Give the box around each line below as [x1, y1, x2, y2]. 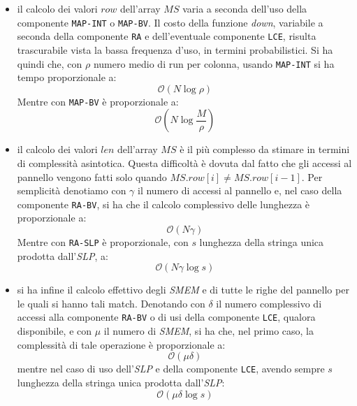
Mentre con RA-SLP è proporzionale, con [17, 235, 189, 249]
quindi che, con [17, 56, 82, 71]
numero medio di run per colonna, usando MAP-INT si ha [93, 56, 335, 71]
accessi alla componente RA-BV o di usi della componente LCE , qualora [17, 310, 316, 324]
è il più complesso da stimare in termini [180, 142, 350, 157]
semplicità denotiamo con [17, 183, 126, 198]
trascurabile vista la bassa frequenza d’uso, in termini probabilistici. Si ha [17, 42, 333, 57]
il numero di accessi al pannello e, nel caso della [138, 183, 342, 198]
